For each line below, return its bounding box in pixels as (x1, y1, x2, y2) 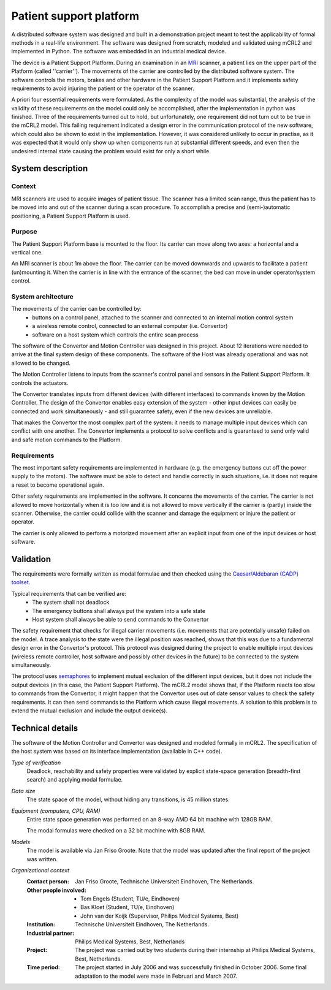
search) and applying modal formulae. (26, 776, 123, 783)
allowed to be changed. (11, 359, 70, 367)
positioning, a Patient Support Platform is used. (11, 212, 131, 219)
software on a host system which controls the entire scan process (32, 331, 199, 338)
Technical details (11, 723, 78, 733)
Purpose (11, 227, 37, 236)
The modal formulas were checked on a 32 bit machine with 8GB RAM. (26, 827, 205, 834)
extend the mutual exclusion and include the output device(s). (11, 707, 168, 714)
